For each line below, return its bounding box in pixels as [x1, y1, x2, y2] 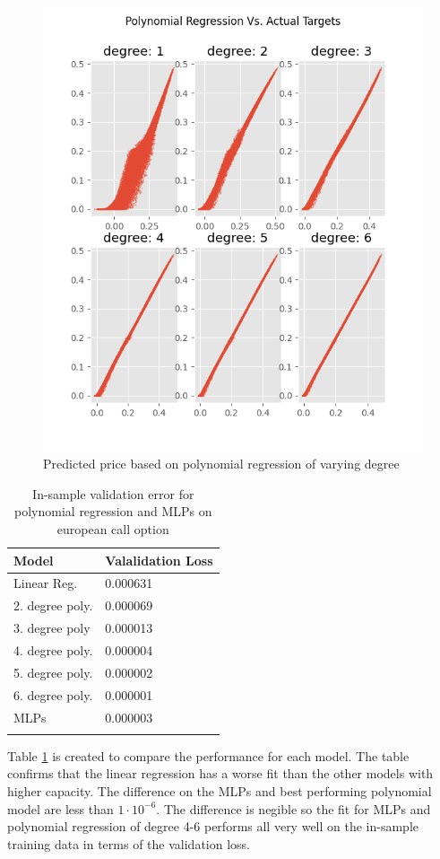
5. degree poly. [13, 662, 93, 681]
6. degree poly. [13, 685, 93, 704]
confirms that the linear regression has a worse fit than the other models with [7, 764, 434, 783]
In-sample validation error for [32, 484, 194, 503]
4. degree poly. [13, 641, 93, 659]
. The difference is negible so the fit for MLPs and [156, 799, 431, 818]
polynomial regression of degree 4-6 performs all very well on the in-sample [7, 817, 419, 836]
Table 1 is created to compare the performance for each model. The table [7, 746, 410, 765]
